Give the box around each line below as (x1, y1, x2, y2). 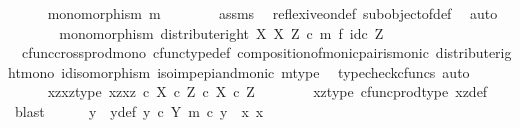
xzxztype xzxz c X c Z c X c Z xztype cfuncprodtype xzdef (47, 81, 488, 102)
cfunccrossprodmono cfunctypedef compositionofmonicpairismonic (21, 42, 429, 63)
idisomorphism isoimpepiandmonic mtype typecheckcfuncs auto (61, 61, 470, 82)
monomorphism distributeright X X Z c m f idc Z (59, 22, 384, 43)
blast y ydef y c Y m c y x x (14, 100, 264, 121)
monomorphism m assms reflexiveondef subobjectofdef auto (47, 3, 498, 23)
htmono (8, 61, 55, 82)
